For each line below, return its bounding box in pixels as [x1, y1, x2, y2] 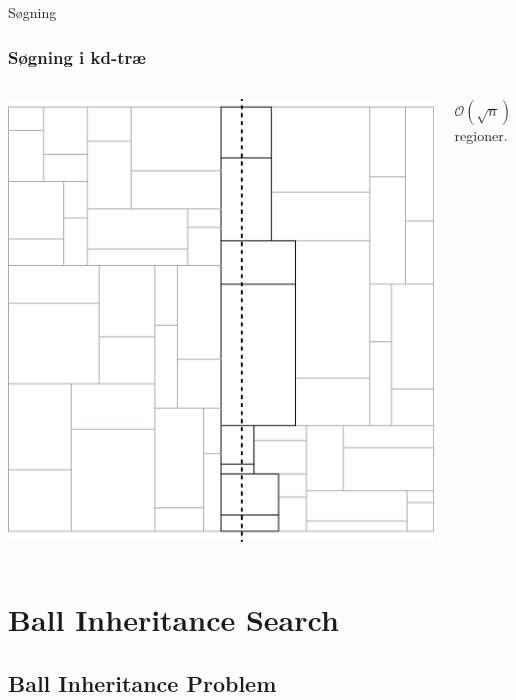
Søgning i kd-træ [8, 44, 146, 69]
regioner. [454, 124, 508, 145]
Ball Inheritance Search [8, 599, 339, 639]
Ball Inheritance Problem [8, 667, 277, 698]
